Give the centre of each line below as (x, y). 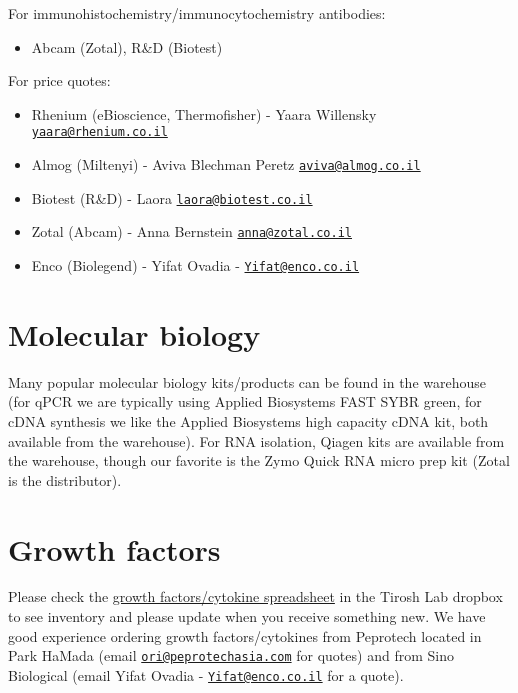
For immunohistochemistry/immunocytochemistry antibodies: (197, 13)
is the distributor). (65, 479)
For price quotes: (59, 80)
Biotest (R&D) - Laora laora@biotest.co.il (172, 197)
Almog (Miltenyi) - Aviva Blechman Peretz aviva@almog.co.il (226, 164)
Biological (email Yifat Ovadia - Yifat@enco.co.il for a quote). (206, 674)
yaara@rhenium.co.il (99, 132)
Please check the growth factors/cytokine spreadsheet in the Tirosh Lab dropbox (255, 596)
